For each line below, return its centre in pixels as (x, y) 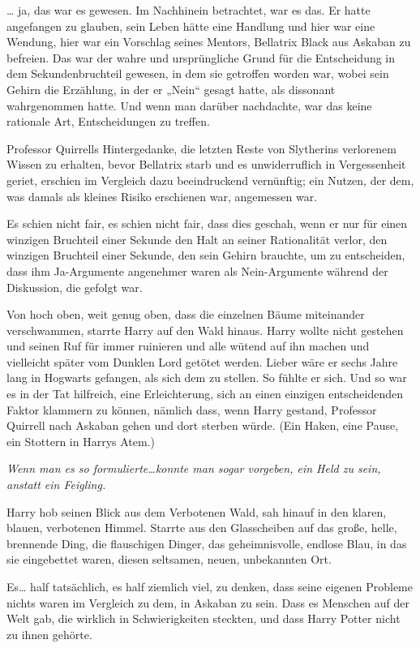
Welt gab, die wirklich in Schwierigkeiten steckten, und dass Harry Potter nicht (204, 618)
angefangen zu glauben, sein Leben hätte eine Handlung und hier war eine (191, 26)
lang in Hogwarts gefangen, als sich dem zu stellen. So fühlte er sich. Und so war (207, 378)
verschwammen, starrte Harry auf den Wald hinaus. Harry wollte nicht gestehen (205, 330)
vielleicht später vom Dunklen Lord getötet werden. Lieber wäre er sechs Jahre (202, 361)
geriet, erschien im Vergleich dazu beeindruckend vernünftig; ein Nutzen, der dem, (210, 180)
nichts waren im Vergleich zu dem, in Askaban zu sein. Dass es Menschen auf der (208, 602)
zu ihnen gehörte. (49, 634)
